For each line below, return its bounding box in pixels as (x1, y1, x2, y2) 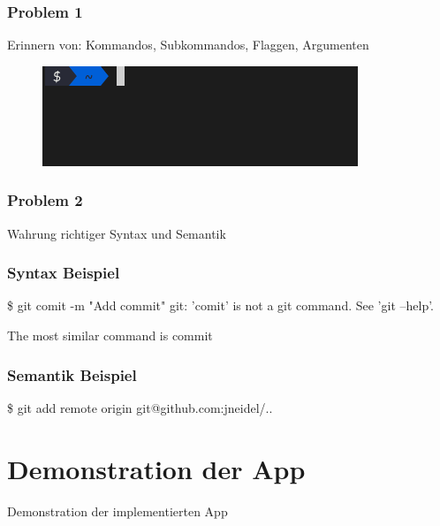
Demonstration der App (7, 450, 306, 486)
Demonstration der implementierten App (7, 501, 228, 520)
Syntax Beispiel (7, 262, 120, 284)
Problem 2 (7, 189, 83, 211)
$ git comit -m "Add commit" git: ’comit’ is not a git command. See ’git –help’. (7, 296, 434, 315)
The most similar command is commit (7, 326, 213, 345)
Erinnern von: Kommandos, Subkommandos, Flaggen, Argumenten (7, 35, 369, 54)
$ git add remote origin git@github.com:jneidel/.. (7, 398, 273, 416)
